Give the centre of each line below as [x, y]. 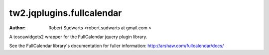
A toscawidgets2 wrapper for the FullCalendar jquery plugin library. [78, 37]
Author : [17, 28]
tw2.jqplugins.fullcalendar [66, 13]
